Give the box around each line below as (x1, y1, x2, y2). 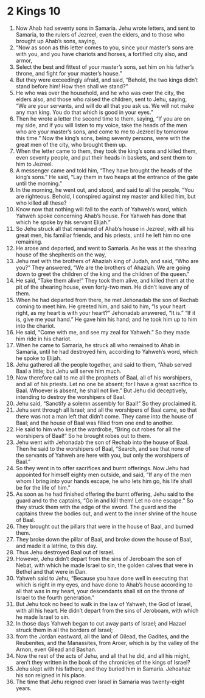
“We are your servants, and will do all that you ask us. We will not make (15, 102, 194, 109)
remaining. (15, 238, 43, 245)
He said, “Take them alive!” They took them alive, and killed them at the (15, 277, 194, 284)
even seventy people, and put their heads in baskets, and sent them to (15, 153, 192, 161)
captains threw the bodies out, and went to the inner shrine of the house (15, 510, 197, 517)
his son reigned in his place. (15, 671, 86, 679)
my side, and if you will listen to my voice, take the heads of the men (15, 121, 187, 129)
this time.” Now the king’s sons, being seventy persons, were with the (15, 134, 190, 141)
